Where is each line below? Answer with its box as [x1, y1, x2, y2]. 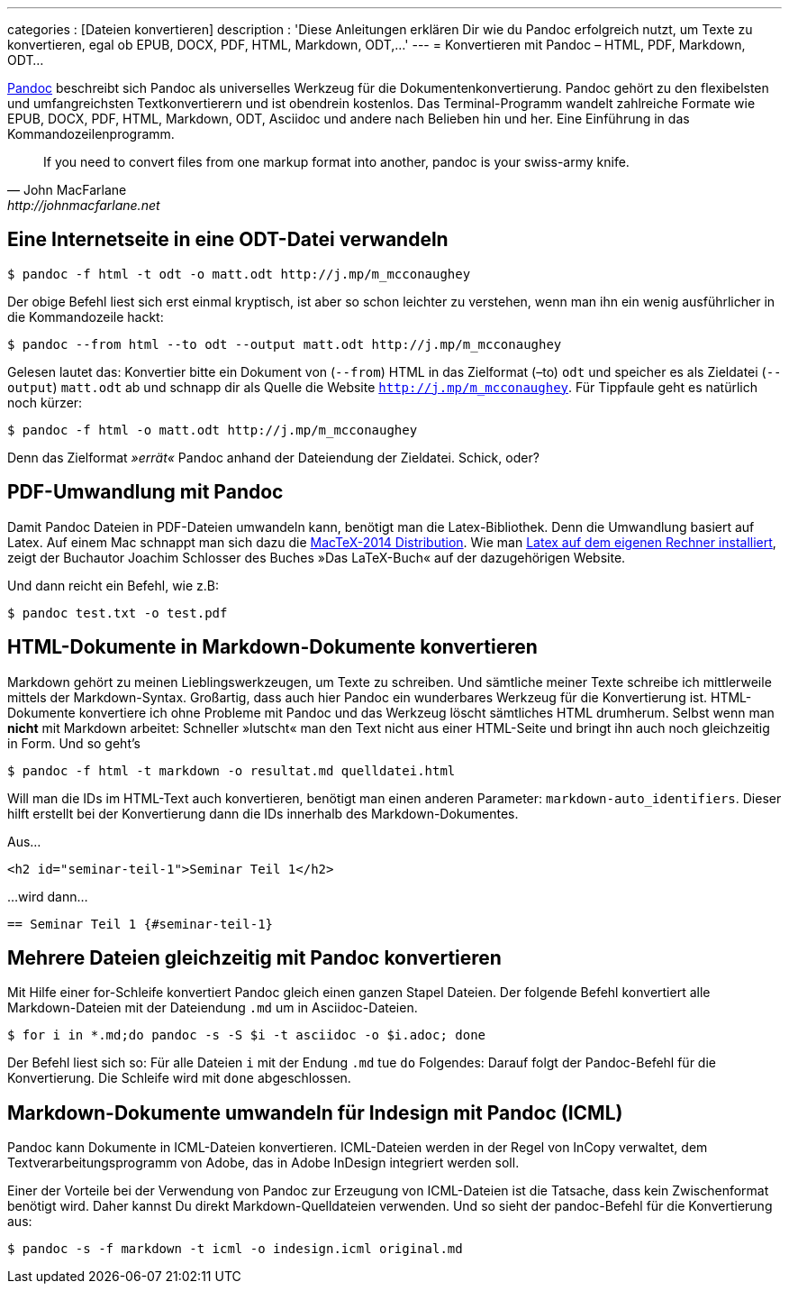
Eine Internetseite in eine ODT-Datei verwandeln [7, 228, 449, 252]
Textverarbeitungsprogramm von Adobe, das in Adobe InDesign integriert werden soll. [7, 1155, 520, 1171]
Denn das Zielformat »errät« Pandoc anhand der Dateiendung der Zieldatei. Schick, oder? [7, 449, 540, 465]
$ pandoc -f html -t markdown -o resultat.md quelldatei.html [7, 763, 456, 778]
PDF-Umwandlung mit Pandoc [7, 481, 284, 504]
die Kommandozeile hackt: [7, 308, 164, 325]
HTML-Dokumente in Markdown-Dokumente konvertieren [7, 636, 538, 659]
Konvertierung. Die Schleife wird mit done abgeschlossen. [7, 1070, 351, 1086]
